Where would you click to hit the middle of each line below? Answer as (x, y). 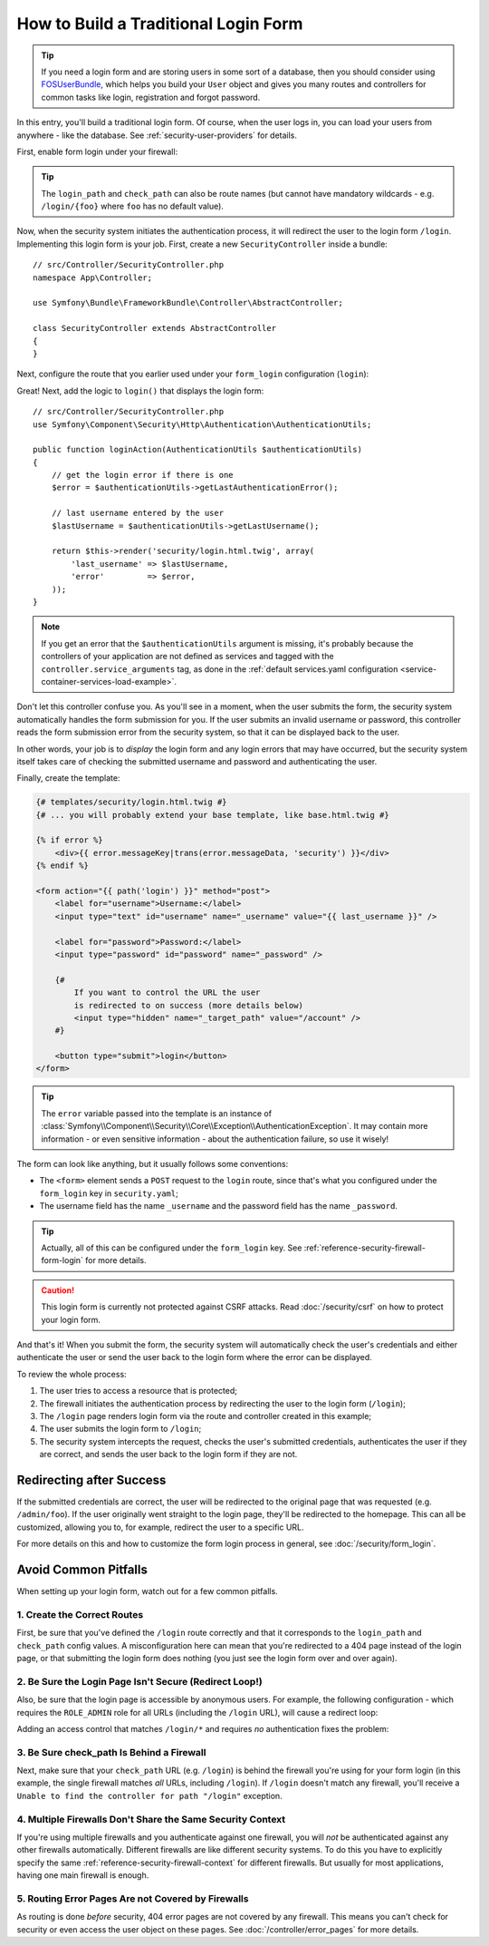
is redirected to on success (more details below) (188, 1005)
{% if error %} (69, 840)
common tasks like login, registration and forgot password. (151, 97)
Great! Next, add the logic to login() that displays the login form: (140, 391)
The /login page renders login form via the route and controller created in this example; (206, 1416)
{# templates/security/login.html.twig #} (131, 802)
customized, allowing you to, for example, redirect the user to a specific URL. (160, 1527)
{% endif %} (62, 866)
